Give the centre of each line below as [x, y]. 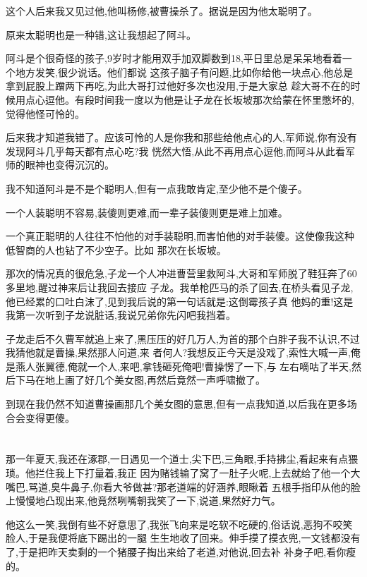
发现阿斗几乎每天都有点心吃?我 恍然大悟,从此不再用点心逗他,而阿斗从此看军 [181, 151]
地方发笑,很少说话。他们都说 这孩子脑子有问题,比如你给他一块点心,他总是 [184, 72]
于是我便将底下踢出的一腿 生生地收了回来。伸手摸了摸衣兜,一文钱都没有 [194, 538]
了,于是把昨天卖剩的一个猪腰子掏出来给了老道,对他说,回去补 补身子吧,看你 [176, 552]
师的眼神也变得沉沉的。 [60, 165]
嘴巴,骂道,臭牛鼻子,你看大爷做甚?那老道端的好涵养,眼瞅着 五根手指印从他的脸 [183, 486]
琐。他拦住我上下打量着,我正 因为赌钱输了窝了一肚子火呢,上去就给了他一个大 [183, 473]
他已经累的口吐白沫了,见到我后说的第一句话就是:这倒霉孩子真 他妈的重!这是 [180, 301]
